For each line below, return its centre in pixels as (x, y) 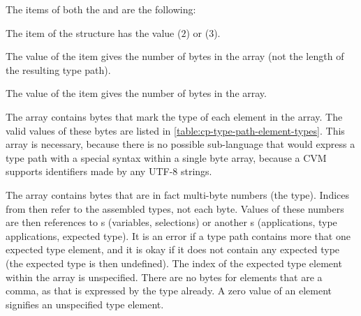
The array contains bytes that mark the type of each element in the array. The (174, 116)
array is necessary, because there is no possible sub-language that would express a (180, 144)
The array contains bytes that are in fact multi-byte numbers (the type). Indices (178, 194)
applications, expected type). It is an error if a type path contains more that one (178, 235)
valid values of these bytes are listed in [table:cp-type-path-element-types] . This (175, 130)
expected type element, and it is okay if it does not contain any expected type (173, 249)
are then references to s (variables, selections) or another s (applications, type (171, 222)
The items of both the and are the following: (101, 9)
